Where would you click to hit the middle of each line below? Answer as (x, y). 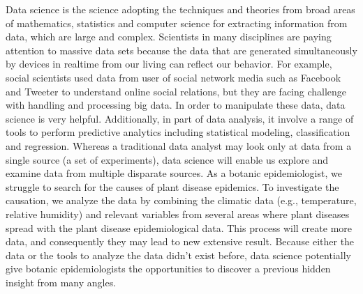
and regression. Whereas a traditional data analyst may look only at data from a (179, 145)
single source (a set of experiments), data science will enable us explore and (167, 159)
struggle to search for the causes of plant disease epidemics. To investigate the (172, 186)
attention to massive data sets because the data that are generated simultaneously (181, 50)
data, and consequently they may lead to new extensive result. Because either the (180, 241)
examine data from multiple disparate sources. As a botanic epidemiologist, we (174, 173)
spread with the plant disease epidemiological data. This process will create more (179, 227)
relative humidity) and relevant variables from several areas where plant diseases (178, 214)
